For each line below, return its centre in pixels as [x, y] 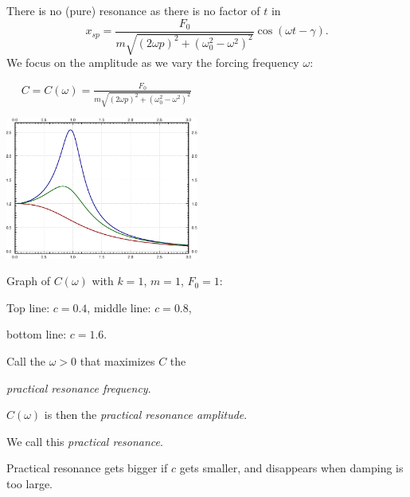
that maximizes [117, 361]
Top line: [28, 307]
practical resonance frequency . [79, 387]
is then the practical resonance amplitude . [146, 415]
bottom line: [37, 334]
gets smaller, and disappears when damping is [291, 468]
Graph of [28, 281]
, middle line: [119, 307]
